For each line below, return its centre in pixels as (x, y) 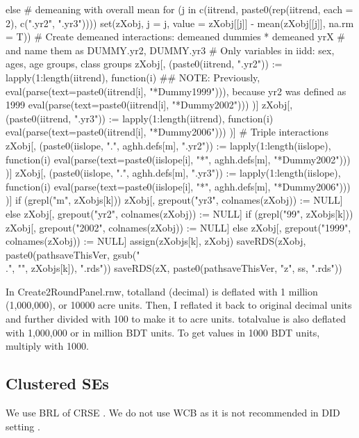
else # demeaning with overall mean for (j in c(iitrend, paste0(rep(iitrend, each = (179, 9)
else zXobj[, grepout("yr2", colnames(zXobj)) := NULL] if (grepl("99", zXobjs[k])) (179, 213)
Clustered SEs (57, 383)
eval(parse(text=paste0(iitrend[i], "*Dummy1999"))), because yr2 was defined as (176, 91)
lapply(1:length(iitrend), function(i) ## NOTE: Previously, (133, 77)
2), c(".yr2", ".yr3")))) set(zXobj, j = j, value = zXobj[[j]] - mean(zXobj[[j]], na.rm (180, 23)
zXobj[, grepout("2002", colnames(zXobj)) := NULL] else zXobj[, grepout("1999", (178, 227)
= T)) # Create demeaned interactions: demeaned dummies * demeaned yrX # (176, 36)
